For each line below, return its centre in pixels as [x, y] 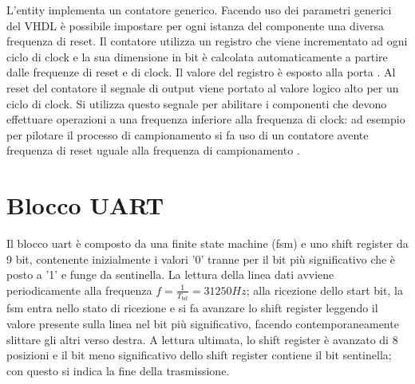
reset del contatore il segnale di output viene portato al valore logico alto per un [203, 87]
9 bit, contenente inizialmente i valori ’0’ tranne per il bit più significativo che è [201, 259]
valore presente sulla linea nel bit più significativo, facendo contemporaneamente [203, 323]
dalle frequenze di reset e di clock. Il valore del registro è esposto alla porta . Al [201, 72]
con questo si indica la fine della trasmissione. [118, 370]
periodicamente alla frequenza [79, 290]
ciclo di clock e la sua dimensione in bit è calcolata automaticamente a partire [197, 56]
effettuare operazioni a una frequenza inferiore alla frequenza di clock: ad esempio [206, 119]
